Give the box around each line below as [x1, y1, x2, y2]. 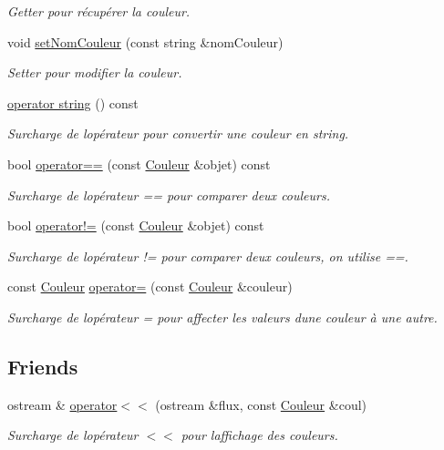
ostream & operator [7, 394, 118, 414]
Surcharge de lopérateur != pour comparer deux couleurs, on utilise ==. [7, 246, 408, 265]
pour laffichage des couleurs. [181, 425, 338, 445]
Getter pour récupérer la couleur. [7, 2, 191, 20]
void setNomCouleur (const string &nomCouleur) [7, 32, 284, 51]
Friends [7, 352, 78, 380]
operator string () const [7, 93, 139, 112]
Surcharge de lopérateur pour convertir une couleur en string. [7, 124, 349, 143]
